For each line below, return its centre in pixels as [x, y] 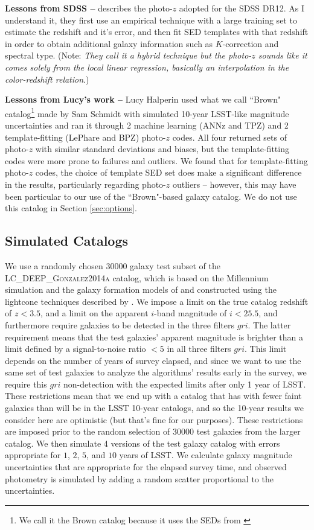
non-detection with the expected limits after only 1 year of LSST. [184, 384]
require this [26, 384]
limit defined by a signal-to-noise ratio [75, 349]
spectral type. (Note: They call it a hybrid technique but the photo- [128, 55]
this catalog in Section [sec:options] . [71, 208]
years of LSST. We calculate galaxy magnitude [206, 455]
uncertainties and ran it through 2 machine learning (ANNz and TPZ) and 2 [147, 125]
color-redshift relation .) [47, 79]
